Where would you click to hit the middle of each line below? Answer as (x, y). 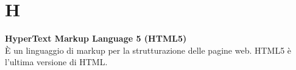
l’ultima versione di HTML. (56, 62)
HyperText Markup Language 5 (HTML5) (96, 38)
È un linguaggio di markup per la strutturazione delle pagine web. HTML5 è (148, 50)
